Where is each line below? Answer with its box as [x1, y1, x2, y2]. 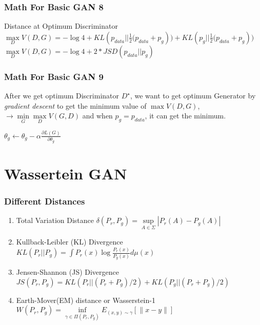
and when [82, 110, 113, 121]
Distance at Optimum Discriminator [4, 21, 118, 31]
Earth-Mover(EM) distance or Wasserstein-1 [16, 294, 155, 305]
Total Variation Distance [16, 215, 94, 226]
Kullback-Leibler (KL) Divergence [16, 236, 123, 247]
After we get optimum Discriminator [4, 90, 119, 101]
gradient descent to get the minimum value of [4, 100, 147, 111]
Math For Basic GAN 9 [4, 70, 104, 83]
